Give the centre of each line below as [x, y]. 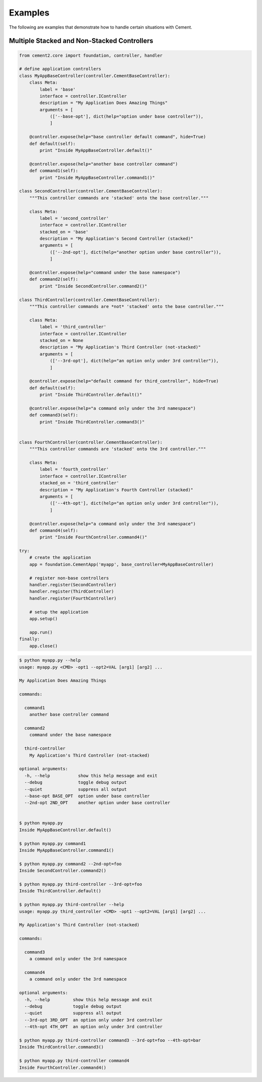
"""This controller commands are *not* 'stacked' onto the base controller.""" [127, 306]
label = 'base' [58, 89]
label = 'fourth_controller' [74, 469]
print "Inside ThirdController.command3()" [92, 422]
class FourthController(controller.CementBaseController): [91, 442]
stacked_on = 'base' [64, 232]
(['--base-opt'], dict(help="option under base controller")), [127, 117]
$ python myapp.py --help [50, 660]
